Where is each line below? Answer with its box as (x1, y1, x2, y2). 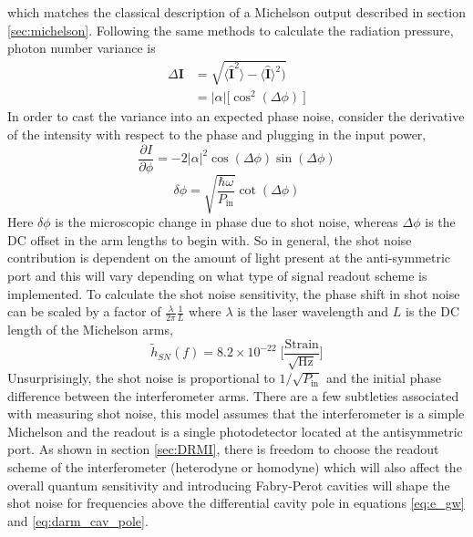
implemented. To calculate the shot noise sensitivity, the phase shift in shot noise (7, 284, 460, 303)
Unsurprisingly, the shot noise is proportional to (7, 368, 275, 387)
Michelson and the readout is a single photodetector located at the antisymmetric (7, 421, 463, 440)
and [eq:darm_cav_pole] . (7, 511, 149, 530)
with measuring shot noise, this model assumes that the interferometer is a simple (7, 404, 465, 423)
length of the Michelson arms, (7, 320, 173, 339)
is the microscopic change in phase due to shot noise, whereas (55, 212, 398, 232)
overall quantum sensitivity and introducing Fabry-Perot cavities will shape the (7, 475, 450, 494)
